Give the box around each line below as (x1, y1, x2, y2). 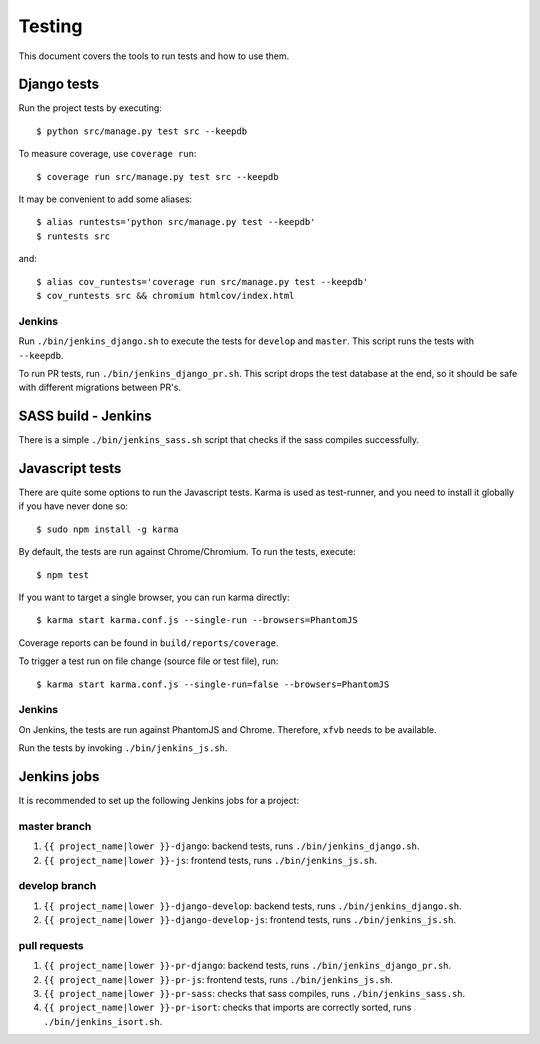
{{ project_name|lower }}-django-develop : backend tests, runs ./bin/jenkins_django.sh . (43, 900, 462, 912)
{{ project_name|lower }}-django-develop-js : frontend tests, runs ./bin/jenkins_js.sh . (43, 914, 457, 926)
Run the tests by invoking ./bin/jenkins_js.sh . (18, 742, 228, 754)
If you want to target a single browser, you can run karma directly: (18, 591, 290, 604)
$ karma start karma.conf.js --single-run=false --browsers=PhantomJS (36, 678, 390, 690)
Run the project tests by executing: (18, 102, 162, 114)
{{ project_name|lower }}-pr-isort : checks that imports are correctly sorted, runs (43, 1001, 412, 1014)
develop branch (18, 879, 97, 893)
